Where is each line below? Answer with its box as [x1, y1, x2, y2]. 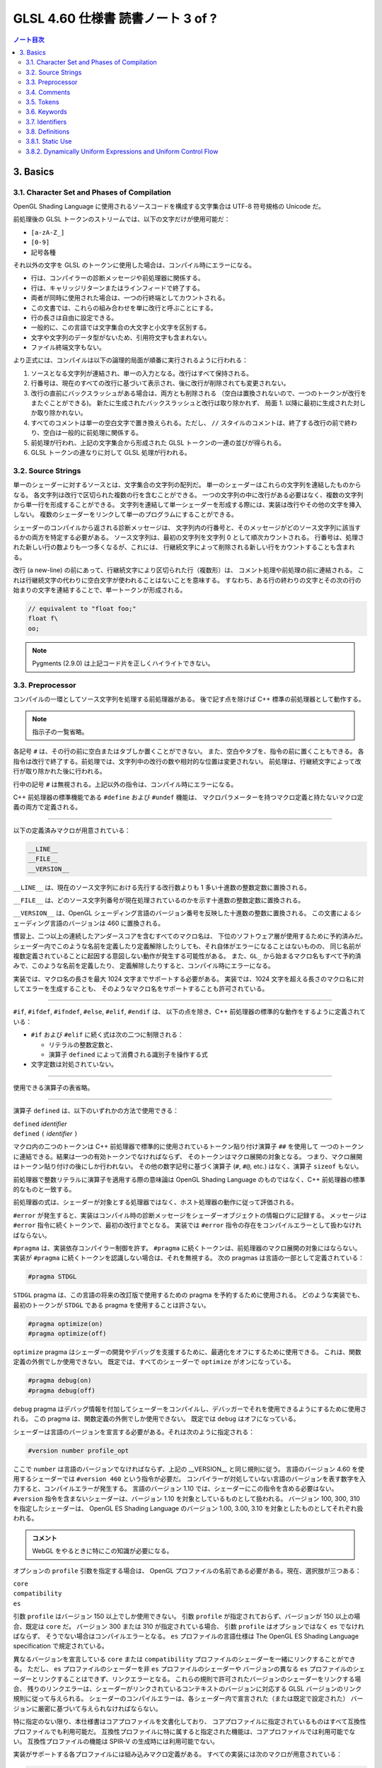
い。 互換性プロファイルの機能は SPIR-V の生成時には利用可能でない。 [13, 1737, 219, 1745]
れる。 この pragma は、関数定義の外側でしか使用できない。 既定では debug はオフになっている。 [13, 1414, 300, 1423]
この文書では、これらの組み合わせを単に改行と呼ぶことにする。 [30, 303, 217, 312]
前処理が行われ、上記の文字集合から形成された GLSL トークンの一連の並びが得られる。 [30, 438, 286, 447]
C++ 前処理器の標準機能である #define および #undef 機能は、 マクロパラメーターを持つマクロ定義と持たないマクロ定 [13, 793, 364, 802]
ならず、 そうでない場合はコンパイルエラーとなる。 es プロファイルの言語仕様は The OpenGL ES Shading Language [18, 1632, 359, 1640]
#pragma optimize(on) [28, 1320, 103, 1327]
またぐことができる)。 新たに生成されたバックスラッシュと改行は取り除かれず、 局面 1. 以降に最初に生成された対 [30, 399, 360, 407]
